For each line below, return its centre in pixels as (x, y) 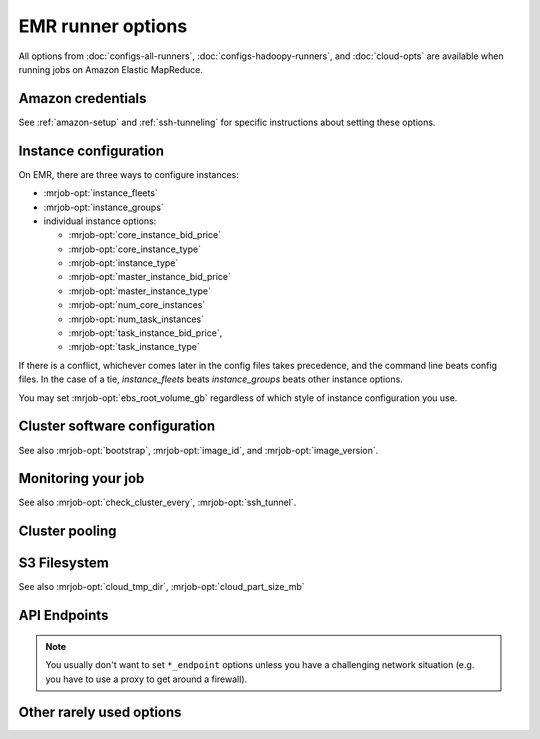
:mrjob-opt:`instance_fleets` (101, 193)
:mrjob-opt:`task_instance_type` (134, 347)
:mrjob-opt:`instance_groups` (103, 207)
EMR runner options (103, 26)
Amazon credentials (82, 98)
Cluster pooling (67, 531)
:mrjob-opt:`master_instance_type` (140, 291)
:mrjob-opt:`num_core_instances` (137, 305)
